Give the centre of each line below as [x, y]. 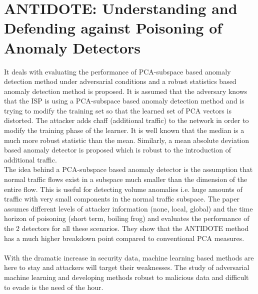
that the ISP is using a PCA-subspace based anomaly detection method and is [124, 101]
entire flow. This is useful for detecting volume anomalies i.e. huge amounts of [123, 189]
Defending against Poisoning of [113, 28]
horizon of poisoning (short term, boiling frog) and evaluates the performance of [127, 218]
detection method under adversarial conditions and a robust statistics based [120, 81]
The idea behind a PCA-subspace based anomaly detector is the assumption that [128, 169]
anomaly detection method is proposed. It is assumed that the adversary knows [126, 91]
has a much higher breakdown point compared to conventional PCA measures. [124, 238]
